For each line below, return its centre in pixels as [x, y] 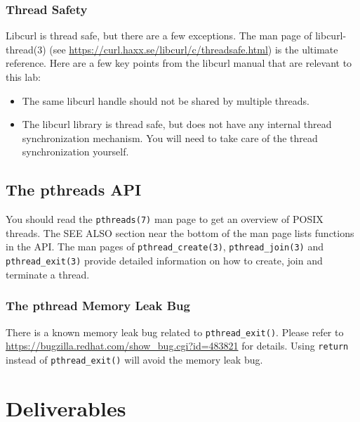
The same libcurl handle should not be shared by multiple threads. [166, 100]
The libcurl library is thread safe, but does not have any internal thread [177, 124]
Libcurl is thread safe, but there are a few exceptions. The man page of [159, 36]
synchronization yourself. [75, 152]
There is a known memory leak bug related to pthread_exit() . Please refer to [175, 332]
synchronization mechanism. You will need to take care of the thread [170, 138]
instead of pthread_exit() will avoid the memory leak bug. [134, 359]
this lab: [23, 77]
